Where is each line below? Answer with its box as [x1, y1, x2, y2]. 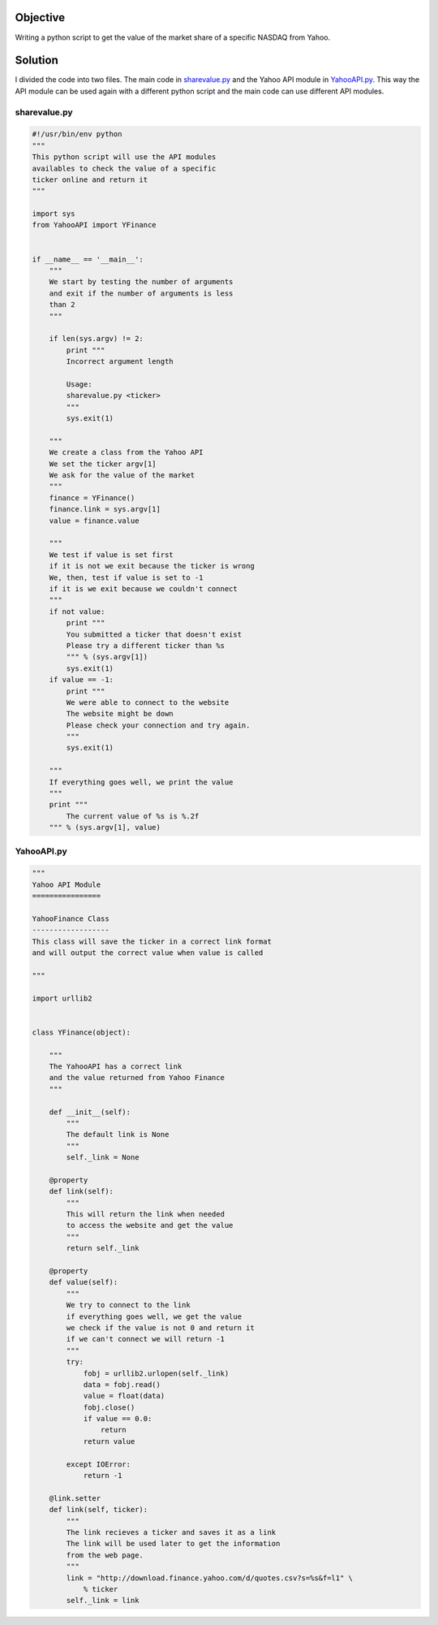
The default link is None [66, 1130, 170, 1139]
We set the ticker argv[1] [49, 459, 157, 469]
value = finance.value [49, 516, 140, 525]
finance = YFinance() [49, 493, 135, 503]
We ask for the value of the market [49, 471, 195, 480]
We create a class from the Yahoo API [49, 447, 204, 457]
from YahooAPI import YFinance [32, 220, 157, 230]
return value [83, 1437, 135, 1446]
